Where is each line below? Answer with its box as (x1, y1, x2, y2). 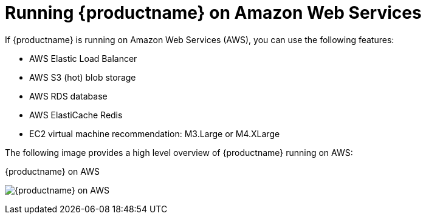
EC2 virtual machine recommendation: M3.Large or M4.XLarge (29, 128, 280, 139)
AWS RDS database (29, 90, 108, 101)
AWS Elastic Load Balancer (29, 53, 137, 64)
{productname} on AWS (5, 166, 100, 177)
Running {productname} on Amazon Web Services (5, 2, 422, 23)
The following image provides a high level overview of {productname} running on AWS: (5, 147, 353, 158)
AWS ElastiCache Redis (29, 109, 123, 120)
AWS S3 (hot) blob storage (29, 72, 136, 83)
